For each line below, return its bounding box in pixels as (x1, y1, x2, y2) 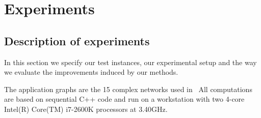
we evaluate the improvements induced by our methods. (4, 67, 178, 77)
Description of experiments (4, 33, 150, 48)
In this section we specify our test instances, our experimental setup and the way (4, 56, 257, 67)
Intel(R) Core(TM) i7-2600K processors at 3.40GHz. (4, 103, 168, 114)
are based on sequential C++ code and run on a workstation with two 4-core (4, 94, 245, 104)
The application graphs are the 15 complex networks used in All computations (4, 83, 252, 94)
